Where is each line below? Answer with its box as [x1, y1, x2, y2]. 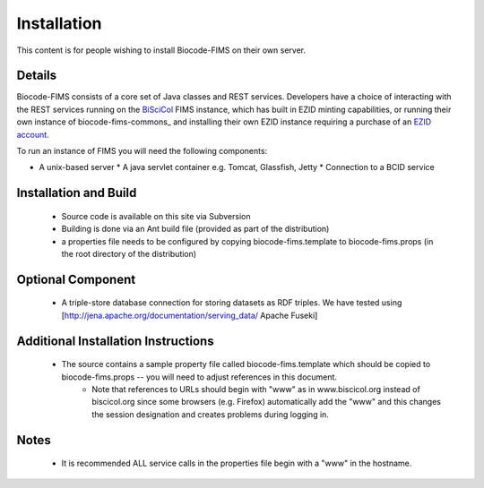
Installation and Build [16, 185, 137, 201]
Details [16, 68, 57, 83]
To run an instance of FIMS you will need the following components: [16, 146, 268, 157]
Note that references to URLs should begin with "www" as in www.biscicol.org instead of [91, 383, 420, 394]
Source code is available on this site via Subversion [61, 210, 251, 221]
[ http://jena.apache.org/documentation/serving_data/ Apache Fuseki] [61, 310, 318, 321]
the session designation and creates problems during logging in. [91, 408, 329, 420]
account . [16, 129, 49, 140]
